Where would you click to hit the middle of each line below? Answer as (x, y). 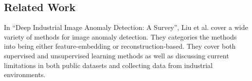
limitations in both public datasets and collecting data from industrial (108, 65)
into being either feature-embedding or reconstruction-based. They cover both (120, 46)
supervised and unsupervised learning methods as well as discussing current (117, 55)
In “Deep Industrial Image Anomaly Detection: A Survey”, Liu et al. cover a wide (126, 27)
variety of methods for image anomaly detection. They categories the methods (120, 36)
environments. (25, 74)
